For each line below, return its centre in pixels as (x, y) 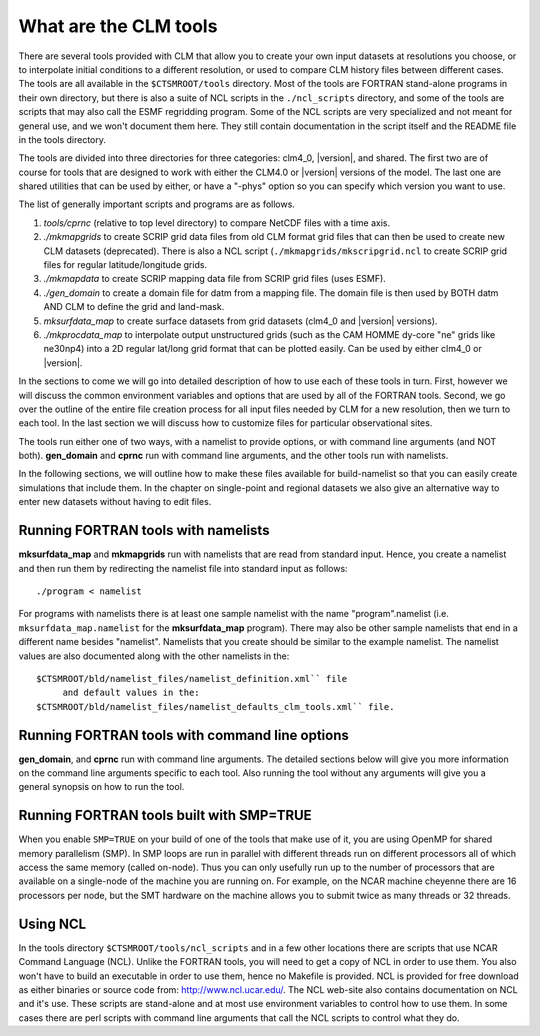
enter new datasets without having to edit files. (115, 502)
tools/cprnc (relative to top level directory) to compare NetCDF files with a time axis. (217, 222)
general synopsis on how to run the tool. (101, 787)
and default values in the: (131, 693)
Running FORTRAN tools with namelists (144, 530)
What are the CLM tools (118, 26)
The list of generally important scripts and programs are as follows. (156, 204)
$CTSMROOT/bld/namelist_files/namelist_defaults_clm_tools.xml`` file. (215, 706)
